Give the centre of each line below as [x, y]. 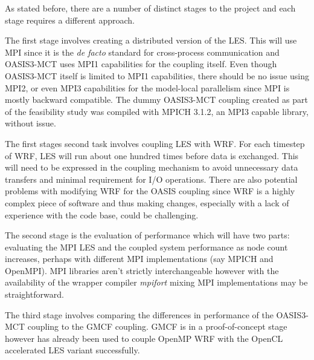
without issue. [30, 123]
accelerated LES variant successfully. [72, 350]
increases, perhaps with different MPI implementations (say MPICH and [139, 259]
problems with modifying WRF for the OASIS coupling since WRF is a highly [150, 191]
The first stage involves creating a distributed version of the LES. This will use [151, 40]
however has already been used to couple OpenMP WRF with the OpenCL [144, 338]
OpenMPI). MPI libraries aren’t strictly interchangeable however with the [142, 270]
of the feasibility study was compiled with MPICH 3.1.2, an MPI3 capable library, [157, 111]
